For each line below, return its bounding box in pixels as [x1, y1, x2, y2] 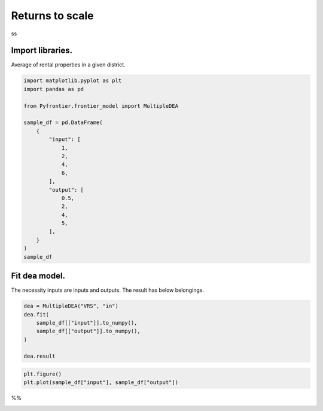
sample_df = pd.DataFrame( [23, 119, 103, 126]
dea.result [23, 353, 56, 359]
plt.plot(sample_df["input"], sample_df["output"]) [23, 379, 179, 386]
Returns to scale [11, 9, 94, 22]
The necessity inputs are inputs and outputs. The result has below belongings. [11, 286, 205, 294]
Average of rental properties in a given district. [11, 61, 126, 68]
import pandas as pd [23, 86, 84, 92]
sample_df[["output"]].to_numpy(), [36, 328, 141, 335]
